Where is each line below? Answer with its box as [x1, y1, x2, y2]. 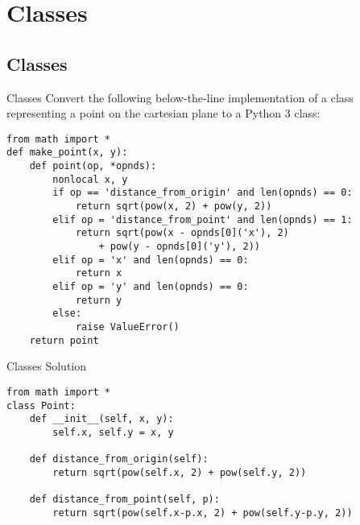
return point [29, 334, 99, 346]
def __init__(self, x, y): [29, 413, 174, 425]
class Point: [6, 399, 76, 411]
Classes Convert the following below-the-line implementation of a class [6, 89, 354, 105]
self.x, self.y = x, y [52, 426, 174, 438]
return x [75, 267, 122, 279]
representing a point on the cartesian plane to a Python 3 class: [6, 105, 321, 122]
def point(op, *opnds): [29, 160, 157, 172]
